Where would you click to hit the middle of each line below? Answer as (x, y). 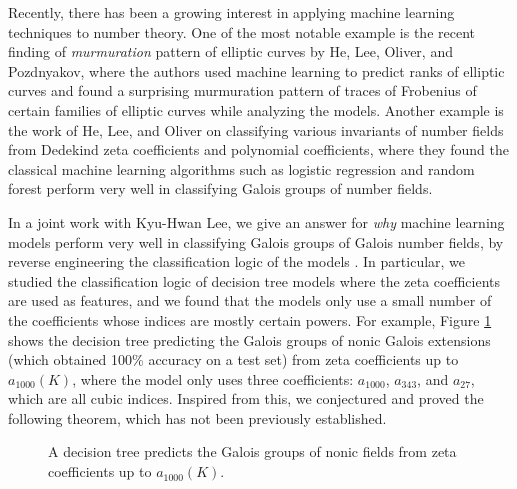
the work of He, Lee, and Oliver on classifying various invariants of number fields (256, 129)
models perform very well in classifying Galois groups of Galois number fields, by (256, 241)
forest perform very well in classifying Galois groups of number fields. (220, 188)
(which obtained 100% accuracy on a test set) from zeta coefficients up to (233, 359)
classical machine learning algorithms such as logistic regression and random (241, 168)
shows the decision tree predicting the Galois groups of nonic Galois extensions (249, 339)
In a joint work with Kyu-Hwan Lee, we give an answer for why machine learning (256, 221)
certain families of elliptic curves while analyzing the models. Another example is (256, 109)
